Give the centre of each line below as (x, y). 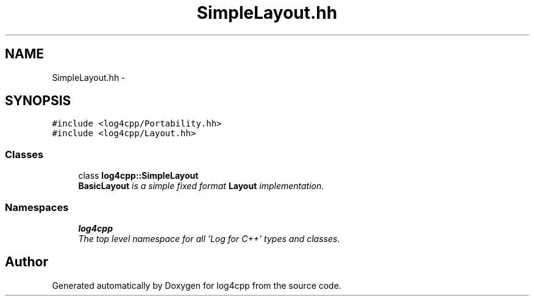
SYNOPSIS (38, 101)
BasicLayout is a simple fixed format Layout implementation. (201, 186)
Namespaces (37, 207)
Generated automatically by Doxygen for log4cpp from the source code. (197, 285)
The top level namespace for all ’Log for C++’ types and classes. (209, 238)
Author (27, 262)
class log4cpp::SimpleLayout (138, 176)
